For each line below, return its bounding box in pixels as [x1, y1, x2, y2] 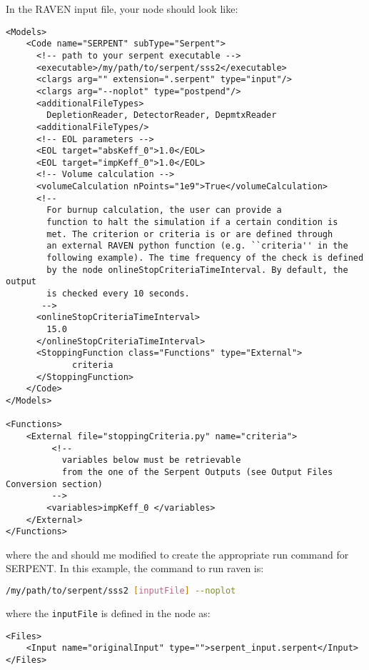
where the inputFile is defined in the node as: [6, 605, 211, 620]
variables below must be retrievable [61, 455, 241, 466]
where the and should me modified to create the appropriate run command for [6, 546, 349, 561]
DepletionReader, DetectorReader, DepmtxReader [46, 110, 277, 121]
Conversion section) [6, 479, 103, 489]
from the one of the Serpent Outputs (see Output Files [61, 466, 333, 477]
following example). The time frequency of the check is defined [46, 253, 364, 264]
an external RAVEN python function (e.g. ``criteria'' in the [46, 241, 348, 251]
